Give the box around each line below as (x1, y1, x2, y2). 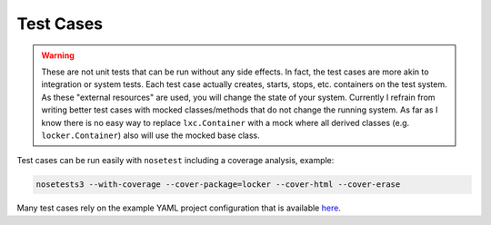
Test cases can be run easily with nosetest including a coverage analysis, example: (16, 155, 335, 166)
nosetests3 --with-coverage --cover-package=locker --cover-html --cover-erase (35, 180, 401, 190)
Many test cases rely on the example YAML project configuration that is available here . (16, 202, 341, 213)
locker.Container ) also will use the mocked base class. (41, 130, 260, 141)
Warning (41, 50, 75, 61)
